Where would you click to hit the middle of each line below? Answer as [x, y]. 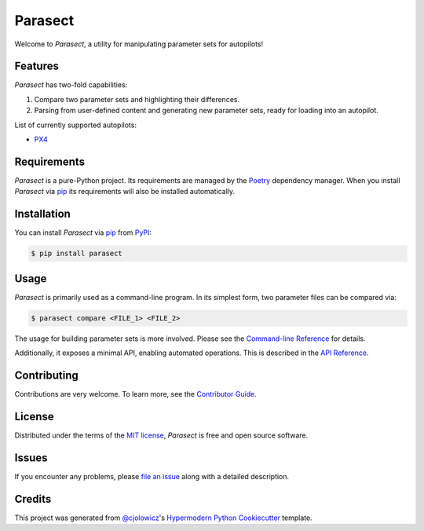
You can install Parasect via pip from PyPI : [83, 233]
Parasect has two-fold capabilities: [71, 85]
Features [37, 66]
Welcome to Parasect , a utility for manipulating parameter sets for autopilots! [139, 44]
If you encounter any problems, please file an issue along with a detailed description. [152, 476]
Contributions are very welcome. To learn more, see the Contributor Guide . [135, 394]
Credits [33, 499]
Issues [31, 458]
